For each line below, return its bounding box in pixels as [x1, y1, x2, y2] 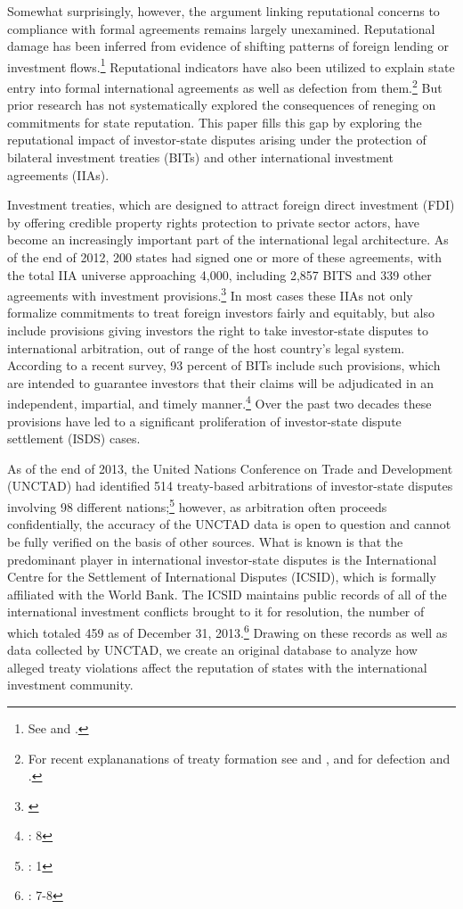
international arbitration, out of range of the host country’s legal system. [7, 338, 405, 357]
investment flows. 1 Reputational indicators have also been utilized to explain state [7, 54, 455, 76]
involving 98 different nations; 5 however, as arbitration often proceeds [7, 495, 387, 516]
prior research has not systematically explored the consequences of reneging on [7, 95, 436, 114]
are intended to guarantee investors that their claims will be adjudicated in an [7, 373, 435, 392]
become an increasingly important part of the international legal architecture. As [7, 230, 449, 249]
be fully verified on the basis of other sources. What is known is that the [7, 532, 403, 550]
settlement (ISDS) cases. [7, 429, 141, 448]
